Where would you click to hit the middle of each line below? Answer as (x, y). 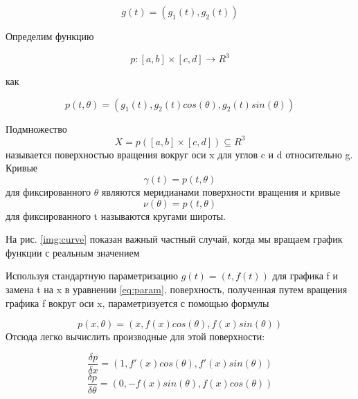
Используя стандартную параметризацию (92, 276)
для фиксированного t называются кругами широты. (116, 215)
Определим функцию (50, 36)
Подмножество (36, 128)
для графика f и (305, 276)
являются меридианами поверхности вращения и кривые (221, 191)
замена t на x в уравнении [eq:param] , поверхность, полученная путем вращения (177, 289)
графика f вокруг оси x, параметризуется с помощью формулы (137, 303)
